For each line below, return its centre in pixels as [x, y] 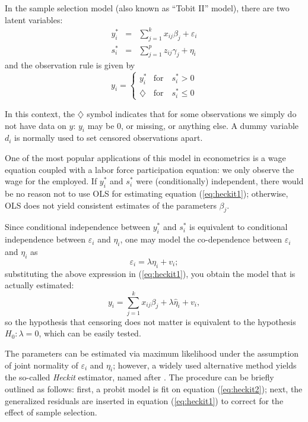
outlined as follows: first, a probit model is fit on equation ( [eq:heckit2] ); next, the [154, 389]
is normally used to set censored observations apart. [109, 138]
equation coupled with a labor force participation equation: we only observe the [150, 169]
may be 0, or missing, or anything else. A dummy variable [193, 125]
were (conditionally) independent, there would [220, 181]
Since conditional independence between [78, 227]
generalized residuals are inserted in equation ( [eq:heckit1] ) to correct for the [144, 400]
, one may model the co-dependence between [201, 239]
